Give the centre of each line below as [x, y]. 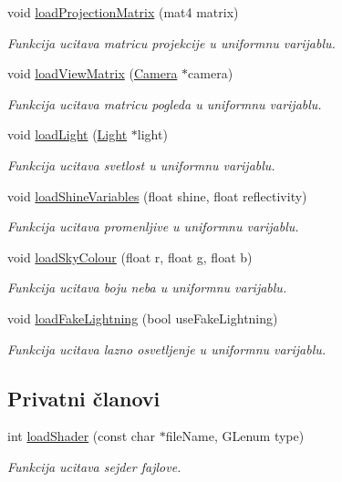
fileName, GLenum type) [235, 436]
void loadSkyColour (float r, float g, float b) [130, 256]
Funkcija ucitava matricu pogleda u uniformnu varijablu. [165, 103]
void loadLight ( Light [67, 134]
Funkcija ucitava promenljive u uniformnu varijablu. [153, 226]
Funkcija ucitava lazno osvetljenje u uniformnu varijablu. [167, 349]
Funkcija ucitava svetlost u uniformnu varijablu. [141, 164]
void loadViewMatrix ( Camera [93, 73]
